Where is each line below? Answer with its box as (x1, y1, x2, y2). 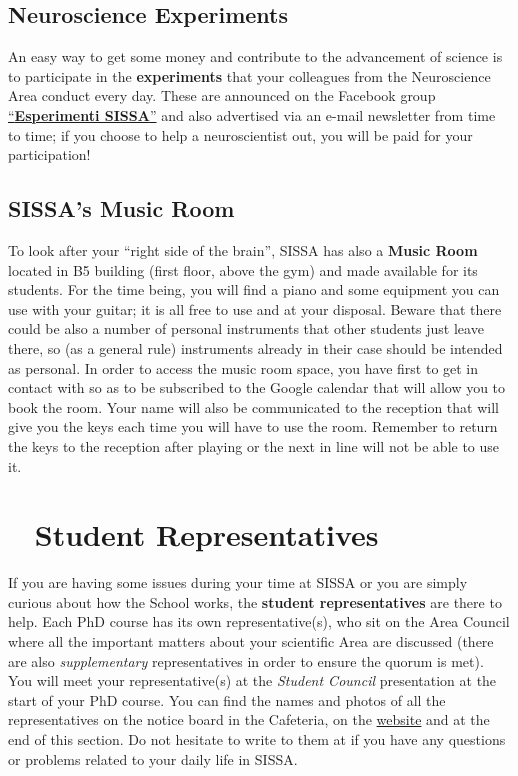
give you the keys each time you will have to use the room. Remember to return (8, 416, 498, 437)
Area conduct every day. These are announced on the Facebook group (8, 85, 436, 106)
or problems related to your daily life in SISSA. (8, 748, 298, 769)
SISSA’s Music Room (8, 193, 235, 224)
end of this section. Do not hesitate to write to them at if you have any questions (8, 728, 506, 749)
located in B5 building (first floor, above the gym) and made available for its (8, 259, 478, 280)
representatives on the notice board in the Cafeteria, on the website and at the (8, 709, 490, 730)
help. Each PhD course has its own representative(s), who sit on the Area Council (8, 611, 510, 632)
